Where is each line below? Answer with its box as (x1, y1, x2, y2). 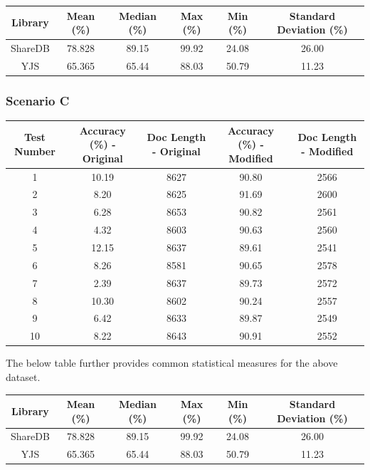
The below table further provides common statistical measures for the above (6, 355, 338, 370)
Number (14, 143, 55, 158)
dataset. (6, 369, 41, 384)
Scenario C (6, 91, 70, 109)
